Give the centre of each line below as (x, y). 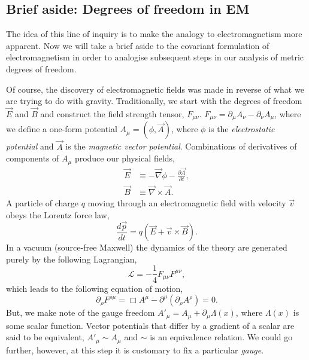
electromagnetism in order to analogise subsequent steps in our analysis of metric (155, 57)
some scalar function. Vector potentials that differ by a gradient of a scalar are (150, 325)
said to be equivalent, (45, 337)
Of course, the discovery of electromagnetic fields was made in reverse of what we (155, 89)
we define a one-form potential (62, 129)
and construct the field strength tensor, (112, 113)
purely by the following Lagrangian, (72, 259)
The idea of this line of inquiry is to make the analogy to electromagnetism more (154, 34)
